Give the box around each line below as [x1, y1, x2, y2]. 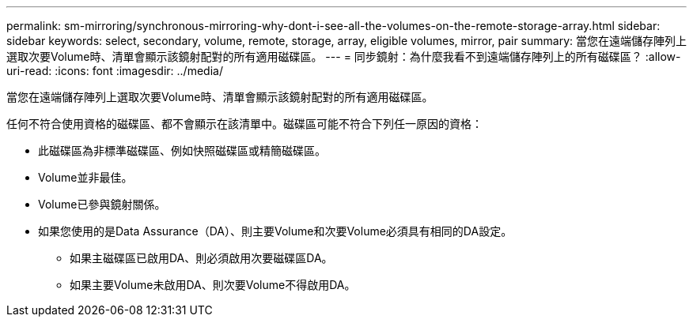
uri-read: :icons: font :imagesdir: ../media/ [6, 64, 223, 77]
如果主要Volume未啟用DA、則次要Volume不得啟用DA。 [70, 278, 356, 291]
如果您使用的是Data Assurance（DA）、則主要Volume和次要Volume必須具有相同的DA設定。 [38, 224, 513, 238]
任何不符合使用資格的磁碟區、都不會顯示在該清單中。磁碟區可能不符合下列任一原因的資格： [6, 117, 483, 130]
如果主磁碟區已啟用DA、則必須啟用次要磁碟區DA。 [70, 251, 333, 265]
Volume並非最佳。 [38, 171, 133, 184]
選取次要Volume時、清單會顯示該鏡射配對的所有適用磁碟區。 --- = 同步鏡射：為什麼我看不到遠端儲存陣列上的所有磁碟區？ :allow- [6, 50, 681, 63]
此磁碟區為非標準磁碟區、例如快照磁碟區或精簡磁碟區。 [38, 144, 326, 157]
